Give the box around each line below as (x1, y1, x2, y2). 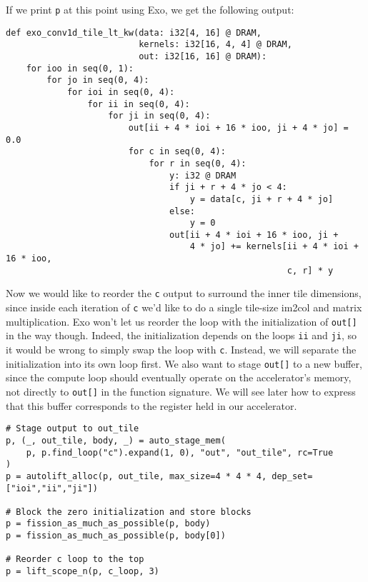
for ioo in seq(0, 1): (26, 63, 134, 74)
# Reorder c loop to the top (6, 554, 144, 565)
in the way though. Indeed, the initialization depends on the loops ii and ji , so (6, 328, 357, 343)
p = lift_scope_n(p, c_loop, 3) (6, 566, 159, 577)
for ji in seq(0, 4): (108, 111, 211, 121)
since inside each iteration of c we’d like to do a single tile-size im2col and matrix (6, 300, 362, 315)
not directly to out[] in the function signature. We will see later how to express (6, 383, 356, 398)
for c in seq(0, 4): (128, 146, 226, 157)
